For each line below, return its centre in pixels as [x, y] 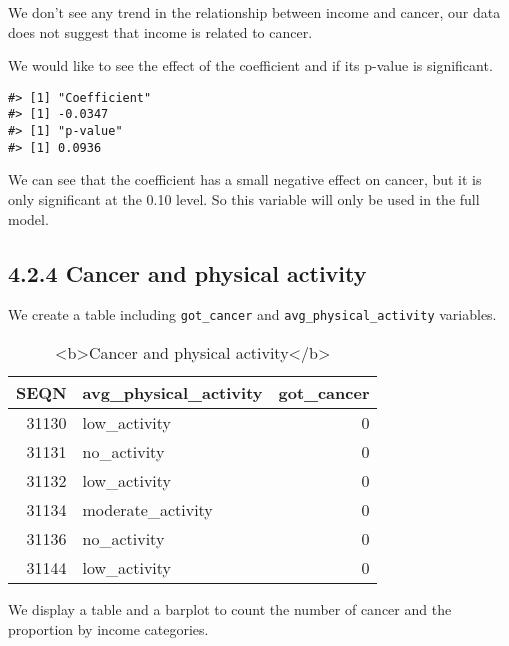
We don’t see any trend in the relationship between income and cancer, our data [254, 12]
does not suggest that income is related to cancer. [160, 31]
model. [28, 218]
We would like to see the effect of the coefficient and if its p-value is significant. [250, 65]
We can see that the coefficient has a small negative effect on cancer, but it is [245, 179]
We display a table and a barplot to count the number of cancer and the [230, 609]
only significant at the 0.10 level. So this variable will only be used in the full [244, 199]
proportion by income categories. [108, 628]
